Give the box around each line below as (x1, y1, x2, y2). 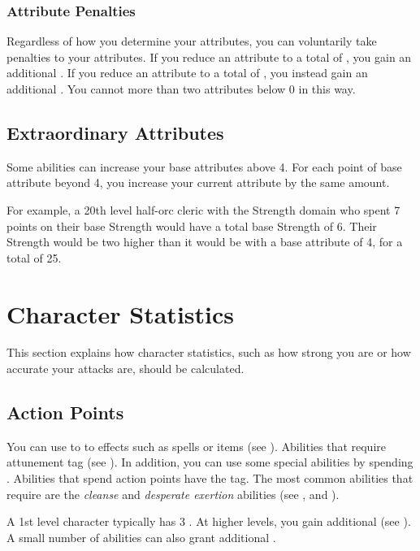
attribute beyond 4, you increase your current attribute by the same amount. (6, 174, 390, 191)
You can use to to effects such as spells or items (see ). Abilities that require (6, 437, 386, 454)
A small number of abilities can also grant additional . (6, 528, 276, 545)
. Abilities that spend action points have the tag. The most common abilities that (6, 470, 414, 487)
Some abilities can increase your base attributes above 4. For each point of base (6, 158, 402, 175)
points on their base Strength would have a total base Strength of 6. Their (6, 217, 377, 234)
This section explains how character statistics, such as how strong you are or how (6, 344, 411, 361)
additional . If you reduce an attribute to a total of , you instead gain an (6, 64, 368, 81)
